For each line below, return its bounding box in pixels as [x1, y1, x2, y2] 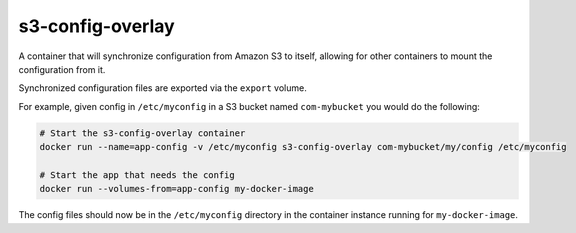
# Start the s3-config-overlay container [39, 127, 246, 139]
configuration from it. [18, 63, 106, 75]
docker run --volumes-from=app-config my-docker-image [39, 183, 314, 195]
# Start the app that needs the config [39, 169, 235, 180]
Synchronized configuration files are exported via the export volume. [18, 82, 307, 94]
